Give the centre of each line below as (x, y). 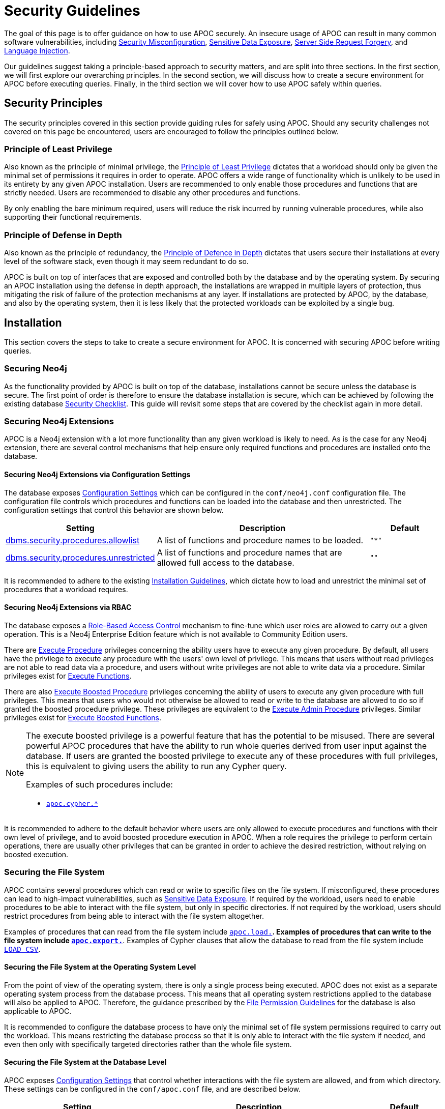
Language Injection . (37, 50)
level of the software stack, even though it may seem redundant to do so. (126, 261)
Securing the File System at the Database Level (85, 1062)
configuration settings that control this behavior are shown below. (114, 510)
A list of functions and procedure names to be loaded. (260, 540)
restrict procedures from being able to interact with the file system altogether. (134, 916)
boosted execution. (36, 854)
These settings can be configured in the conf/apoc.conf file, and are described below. (153, 1089)
